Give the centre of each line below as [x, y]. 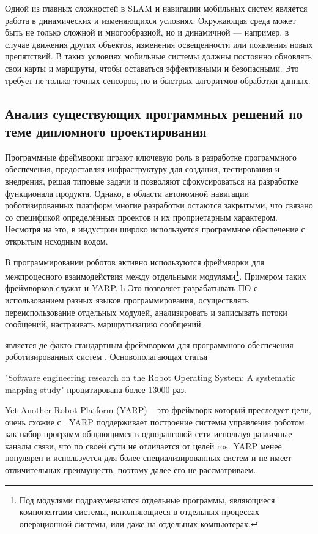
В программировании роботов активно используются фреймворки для [135, 261]
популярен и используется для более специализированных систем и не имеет [148, 458]
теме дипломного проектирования [106, 131]
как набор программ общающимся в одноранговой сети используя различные [149, 434]
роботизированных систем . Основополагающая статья [106, 357]
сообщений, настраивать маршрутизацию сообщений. [104, 324]
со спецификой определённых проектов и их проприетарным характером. [141, 217]
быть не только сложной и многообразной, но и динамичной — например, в [147, 32]
